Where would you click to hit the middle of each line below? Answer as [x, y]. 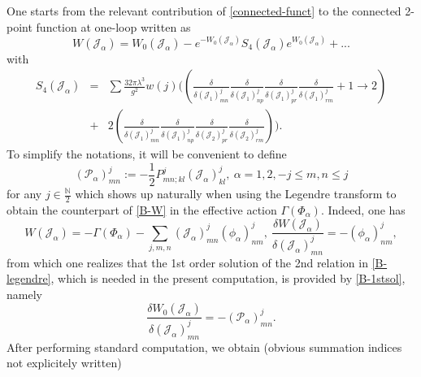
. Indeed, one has [363, 209]
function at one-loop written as [113, 26]
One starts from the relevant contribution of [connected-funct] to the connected [204, 11]
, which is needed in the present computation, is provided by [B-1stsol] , [228, 278]
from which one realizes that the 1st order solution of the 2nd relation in [187, 262]
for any [24, 193]
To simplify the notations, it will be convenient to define [147, 154]
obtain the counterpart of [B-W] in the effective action [142, 209]
